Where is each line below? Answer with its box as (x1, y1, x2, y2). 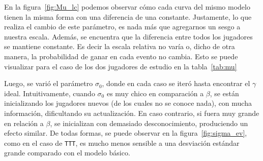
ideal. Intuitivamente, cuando (4, 88, 95, 98)
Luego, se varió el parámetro (4, 78, 93, 89)
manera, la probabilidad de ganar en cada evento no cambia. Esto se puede (4, 51, 238, 61)
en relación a (4, 117, 44, 128)
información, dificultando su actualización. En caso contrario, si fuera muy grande (4, 107, 259, 118)
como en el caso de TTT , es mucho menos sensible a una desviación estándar (4, 137, 240, 148)
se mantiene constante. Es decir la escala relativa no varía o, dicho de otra (4, 41, 235, 52)
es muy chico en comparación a (106, 88, 204, 98)
